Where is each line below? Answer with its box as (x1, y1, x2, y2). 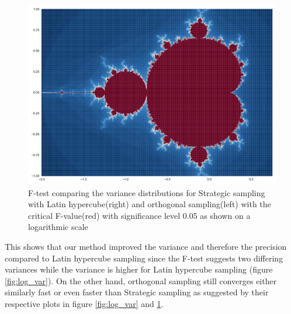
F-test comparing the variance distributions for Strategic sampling (28, 186, 265, 198)
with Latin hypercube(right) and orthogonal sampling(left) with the (28, 198, 271, 210)
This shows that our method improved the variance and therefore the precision (5, 240, 287, 253)
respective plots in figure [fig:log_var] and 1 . (5, 298, 164, 309)
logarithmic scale (28, 221, 88, 233)
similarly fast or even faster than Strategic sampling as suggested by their (5, 286, 269, 298)
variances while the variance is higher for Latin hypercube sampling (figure (5, 263, 273, 275)
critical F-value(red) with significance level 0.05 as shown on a (28, 209, 251, 221)
